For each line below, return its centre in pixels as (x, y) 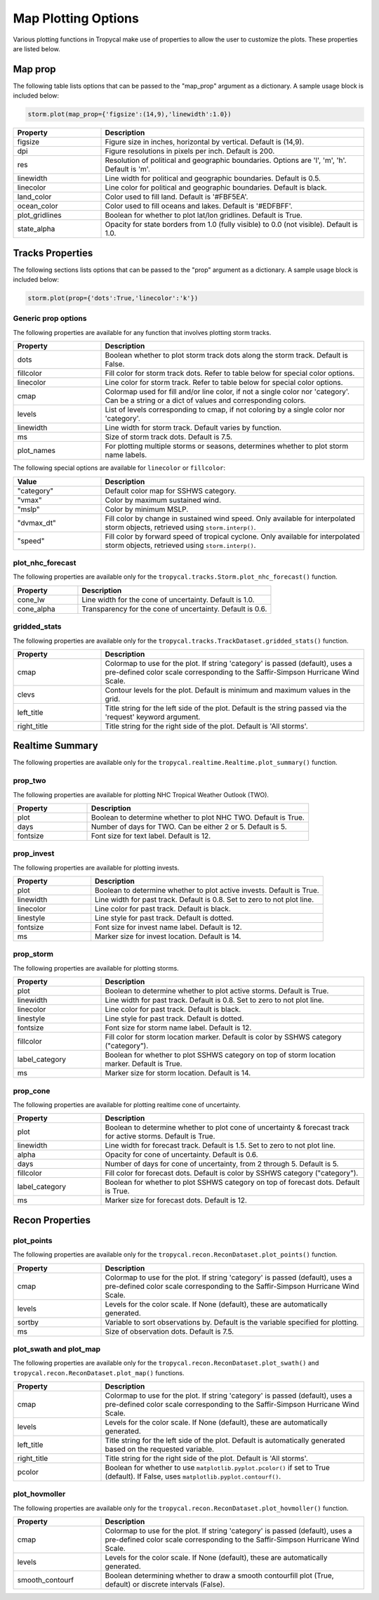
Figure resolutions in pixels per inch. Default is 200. (190, 151)
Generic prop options (50, 318)
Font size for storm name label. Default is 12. (178, 1028)
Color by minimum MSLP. (147, 509)
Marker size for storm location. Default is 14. (178, 1073)
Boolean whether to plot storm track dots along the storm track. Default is (227, 355)
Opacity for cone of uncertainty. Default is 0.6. (182, 1155)
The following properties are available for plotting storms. (96, 968)
